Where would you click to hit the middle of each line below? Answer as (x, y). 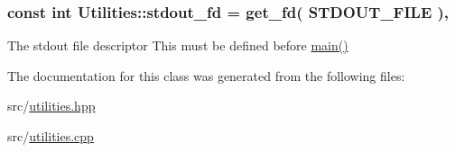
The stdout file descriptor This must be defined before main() (178, 45)
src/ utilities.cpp (51, 136)
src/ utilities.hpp (51, 106)
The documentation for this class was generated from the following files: (206, 75)
